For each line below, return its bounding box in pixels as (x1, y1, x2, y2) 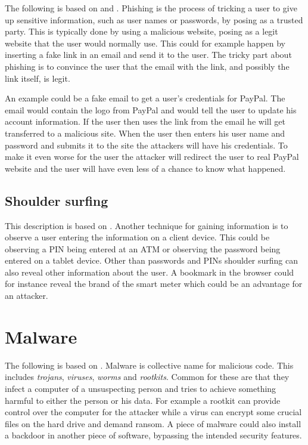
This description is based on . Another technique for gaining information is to (5, 219, 288, 231)
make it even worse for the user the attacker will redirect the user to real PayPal (5, 150, 299, 163)
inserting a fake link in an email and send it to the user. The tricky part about (5, 48, 292, 61)
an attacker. (5, 289, 48, 302)
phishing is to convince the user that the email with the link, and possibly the (5, 60, 290, 72)
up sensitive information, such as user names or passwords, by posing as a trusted (5, 13, 303, 26)
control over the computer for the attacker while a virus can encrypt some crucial (5, 406, 302, 418)
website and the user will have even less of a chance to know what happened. (5, 162, 286, 174)
